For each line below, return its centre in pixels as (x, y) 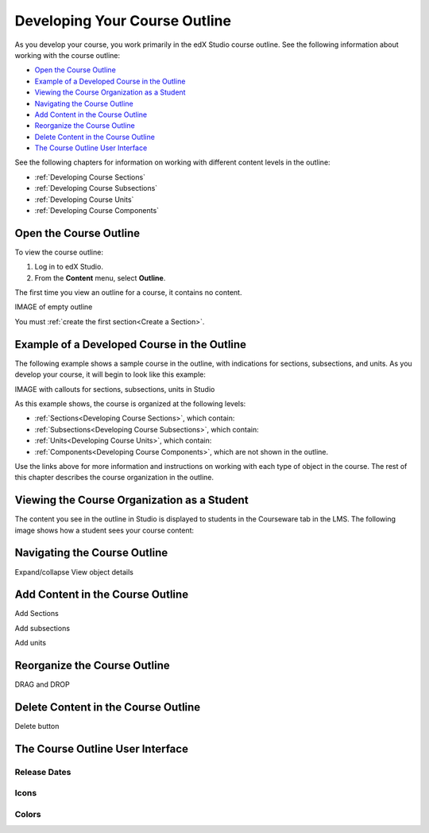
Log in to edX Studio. (69, 267)
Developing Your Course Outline (123, 21)
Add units (31, 643)
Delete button (37, 726)
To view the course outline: (59, 252)
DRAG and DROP (43, 684)
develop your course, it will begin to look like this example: (110, 374)
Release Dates (43, 772)
